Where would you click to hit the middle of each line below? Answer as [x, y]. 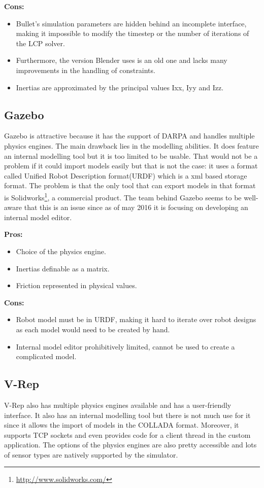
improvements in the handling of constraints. [86, 70]
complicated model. [46, 356]
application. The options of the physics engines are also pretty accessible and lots [130, 445]
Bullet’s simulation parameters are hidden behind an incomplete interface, [131, 23]
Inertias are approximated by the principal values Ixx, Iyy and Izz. [120, 87]
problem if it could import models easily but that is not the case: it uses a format [131, 166]
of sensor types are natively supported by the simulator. [91, 454]
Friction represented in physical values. [76, 285]
